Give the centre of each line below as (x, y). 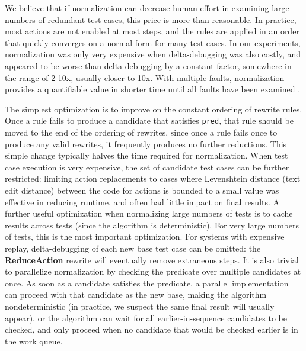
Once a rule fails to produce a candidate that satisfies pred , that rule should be (149, 120)
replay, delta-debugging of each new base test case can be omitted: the (133, 248)
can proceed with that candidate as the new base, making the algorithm (136, 294)
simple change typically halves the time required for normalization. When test (146, 155)
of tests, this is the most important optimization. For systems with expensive (145, 236)
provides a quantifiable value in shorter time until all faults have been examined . (153, 89)
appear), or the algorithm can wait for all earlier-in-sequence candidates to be (146, 318)
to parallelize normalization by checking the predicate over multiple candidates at (153, 271)
